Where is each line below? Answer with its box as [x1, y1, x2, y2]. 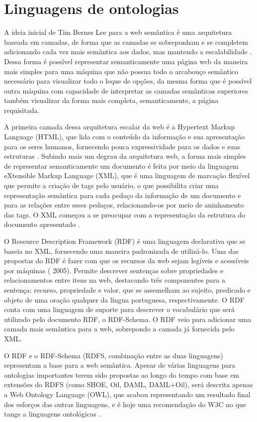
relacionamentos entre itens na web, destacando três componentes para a [4, 275, 225, 285]
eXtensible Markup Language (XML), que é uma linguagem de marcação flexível [4, 170, 250, 181]
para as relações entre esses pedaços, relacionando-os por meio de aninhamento [4, 200, 244, 210]
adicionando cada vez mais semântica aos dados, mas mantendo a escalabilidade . [4, 46, 252, 57]
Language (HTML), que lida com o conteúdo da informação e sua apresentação [4, 131, 245, 142]
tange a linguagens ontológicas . [4, 409, 101, 419]
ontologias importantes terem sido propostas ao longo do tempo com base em [4, 369, 240, 380]
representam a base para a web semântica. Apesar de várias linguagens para [4, 360, 235, 370]
